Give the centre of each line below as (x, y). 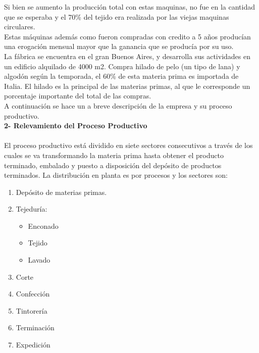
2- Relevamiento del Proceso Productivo (76, 125)
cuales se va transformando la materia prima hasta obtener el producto (114, 155)
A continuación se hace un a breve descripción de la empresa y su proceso (118, 105)
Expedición (33, 345)
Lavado (39, 260)
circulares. (20, 27)
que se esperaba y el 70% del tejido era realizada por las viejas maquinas (117, 16)
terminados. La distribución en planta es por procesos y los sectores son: (116, 175)
